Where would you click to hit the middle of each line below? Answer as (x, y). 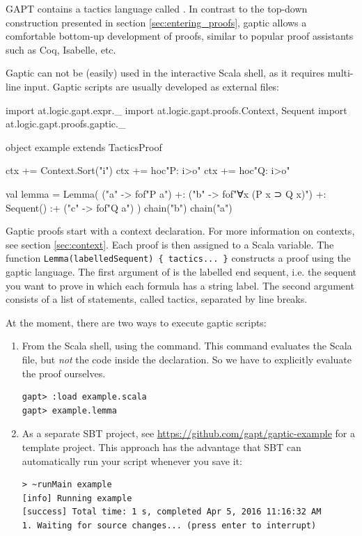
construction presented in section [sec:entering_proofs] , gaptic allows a (156, 22)
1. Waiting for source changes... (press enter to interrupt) (169, 525)
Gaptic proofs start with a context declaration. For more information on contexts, (180, 231)
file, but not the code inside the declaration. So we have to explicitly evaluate (187, 359)
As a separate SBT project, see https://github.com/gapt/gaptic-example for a (188, 433)
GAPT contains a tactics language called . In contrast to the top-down (157, 8)
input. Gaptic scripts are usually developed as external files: (152, 86)
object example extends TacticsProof (84, 147)
